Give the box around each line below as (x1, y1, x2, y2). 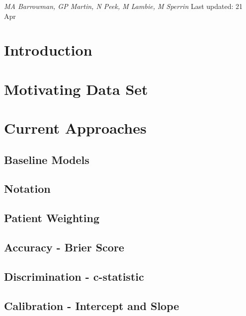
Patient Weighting (4, 210, 100, 226)
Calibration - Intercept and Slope (4, 298, 179, 313)
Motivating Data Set (4, 79, 148, 99)
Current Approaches (4, 118, 147, 138)
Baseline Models (4, 152, 89, 167)
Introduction (4, 40, 92, 60)
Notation (4, 181, 51, 196)
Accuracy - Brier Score (4, 239, 124, 255)
